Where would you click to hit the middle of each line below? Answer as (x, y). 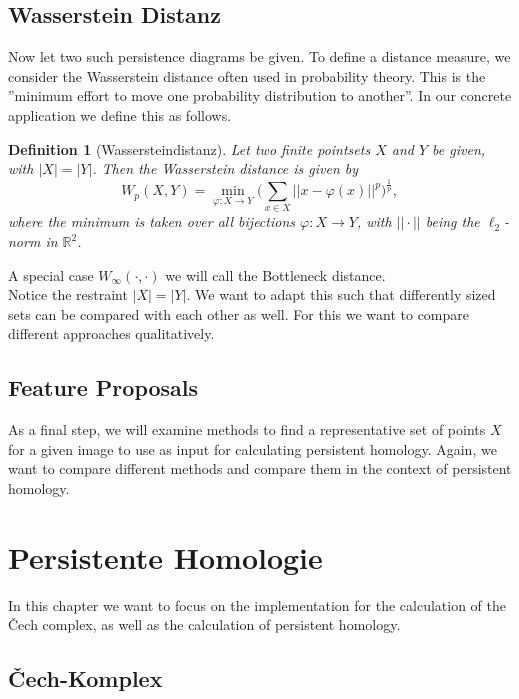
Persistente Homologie (165, 556)
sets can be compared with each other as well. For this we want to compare (239, 313)
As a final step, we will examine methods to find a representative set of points (247, 429)
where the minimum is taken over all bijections (151, 221)
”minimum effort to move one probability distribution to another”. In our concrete (260, 95)
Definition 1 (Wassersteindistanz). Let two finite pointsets (189, 148)
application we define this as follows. (120, 114)
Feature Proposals (103, 387)
